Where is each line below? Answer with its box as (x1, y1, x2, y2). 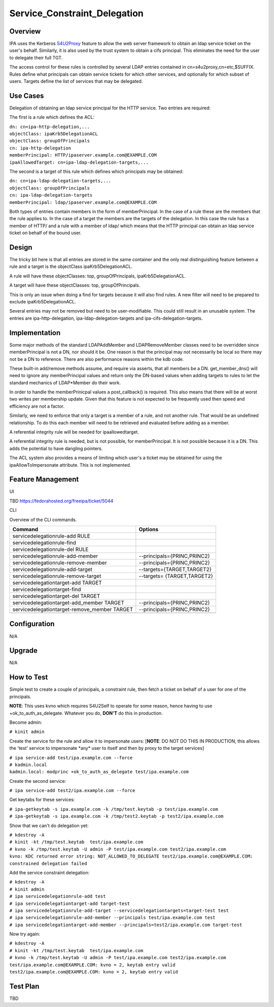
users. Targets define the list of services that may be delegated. (9, 78, 143, 84)
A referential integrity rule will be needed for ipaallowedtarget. (9, 429, 139, 435)
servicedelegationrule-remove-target (12, 572, 101, 579)
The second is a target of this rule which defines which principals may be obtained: (9, 168, 184, 175)
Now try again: (9, 931, 40, 937)
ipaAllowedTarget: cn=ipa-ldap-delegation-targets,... (9, 159, 149, 165)
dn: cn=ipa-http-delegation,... (9, 124, 90, 130)
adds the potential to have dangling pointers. (9, 445, 103, 451)
